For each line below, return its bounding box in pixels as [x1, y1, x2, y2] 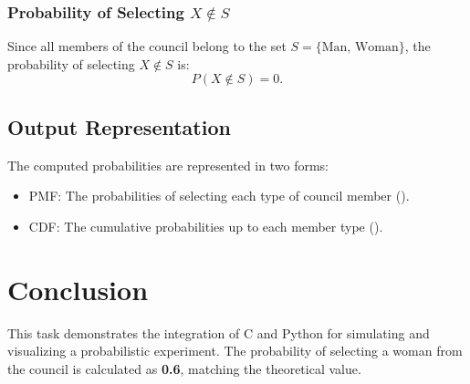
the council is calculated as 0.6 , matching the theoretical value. [7, 358, 361, 378]
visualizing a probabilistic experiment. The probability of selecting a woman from [7, 341, 463, 360]
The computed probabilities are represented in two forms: [7, 155, 329, 174]
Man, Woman [321, 41, 399, 55]
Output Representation [7, 112, 231, 140]
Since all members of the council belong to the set [7, 36, 287, 56]
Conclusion [7, 270, 149, 307]
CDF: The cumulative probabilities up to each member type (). [28, 216, 383, 235]
